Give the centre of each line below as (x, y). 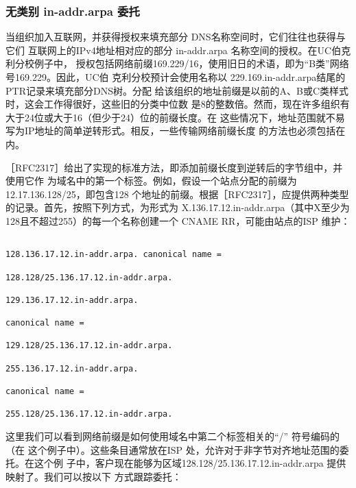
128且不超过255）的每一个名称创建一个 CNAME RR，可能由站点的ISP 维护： (178, 220)
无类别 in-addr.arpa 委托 (73, 11)
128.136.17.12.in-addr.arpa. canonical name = (114, 255)
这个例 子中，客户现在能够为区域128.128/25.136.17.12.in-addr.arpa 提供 (190, 463)
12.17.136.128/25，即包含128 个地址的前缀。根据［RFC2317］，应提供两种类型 (177, 194)
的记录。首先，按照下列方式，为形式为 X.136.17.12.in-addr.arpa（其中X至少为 (178, 207)
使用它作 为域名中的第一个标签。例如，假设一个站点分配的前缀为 (151, 181)
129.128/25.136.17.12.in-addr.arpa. (89, 346)
